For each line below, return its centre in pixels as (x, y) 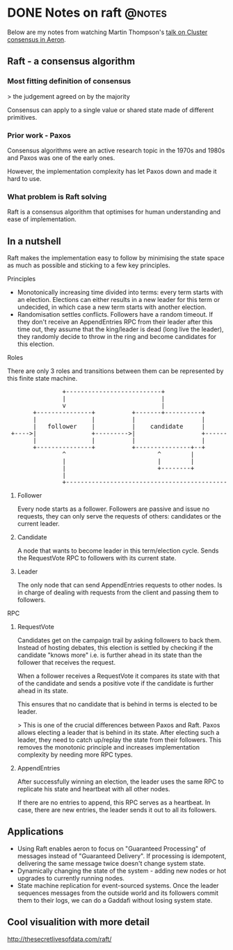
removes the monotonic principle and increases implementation (109, 747)
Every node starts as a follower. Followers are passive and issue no (113, 509)
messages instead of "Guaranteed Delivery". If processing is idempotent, (122, 856)
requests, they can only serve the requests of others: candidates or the (119, 516)
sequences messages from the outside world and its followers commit (118, 893)
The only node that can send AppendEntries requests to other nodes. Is (120, 585)
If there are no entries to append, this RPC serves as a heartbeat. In (114, 802)
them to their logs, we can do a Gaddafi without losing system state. (115, 900)
